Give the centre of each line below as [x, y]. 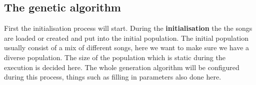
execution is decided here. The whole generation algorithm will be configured [122, 67]
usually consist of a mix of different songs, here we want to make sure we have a [127, 47]
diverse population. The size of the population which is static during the [115, 57]
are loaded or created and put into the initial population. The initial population [126, 38]
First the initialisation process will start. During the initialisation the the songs [128, 28]
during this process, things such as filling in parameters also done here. [113, 77]
